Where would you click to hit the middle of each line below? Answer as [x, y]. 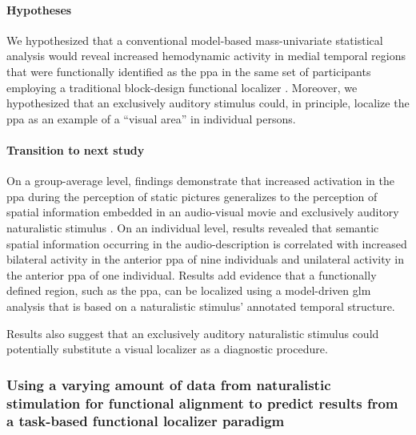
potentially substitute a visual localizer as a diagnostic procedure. [167, 349]
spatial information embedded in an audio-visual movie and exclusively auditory [203, 212]
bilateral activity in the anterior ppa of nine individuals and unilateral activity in [205, 259]
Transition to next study [76, 149]
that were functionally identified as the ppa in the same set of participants [189, 71]
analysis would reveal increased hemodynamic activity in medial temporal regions [206, 56]
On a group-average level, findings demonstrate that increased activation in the [200, 181]
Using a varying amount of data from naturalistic [169, 384]
